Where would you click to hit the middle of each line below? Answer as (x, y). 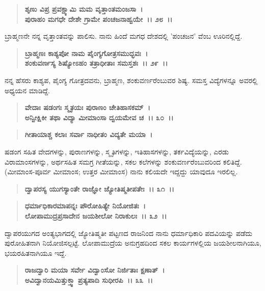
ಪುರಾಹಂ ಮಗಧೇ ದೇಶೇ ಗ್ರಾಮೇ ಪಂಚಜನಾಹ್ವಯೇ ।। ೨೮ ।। (99, 19)
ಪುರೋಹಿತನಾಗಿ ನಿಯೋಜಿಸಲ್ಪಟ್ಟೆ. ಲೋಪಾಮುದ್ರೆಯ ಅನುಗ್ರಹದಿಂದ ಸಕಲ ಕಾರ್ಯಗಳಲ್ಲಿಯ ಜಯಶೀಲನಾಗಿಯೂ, (133, 243)
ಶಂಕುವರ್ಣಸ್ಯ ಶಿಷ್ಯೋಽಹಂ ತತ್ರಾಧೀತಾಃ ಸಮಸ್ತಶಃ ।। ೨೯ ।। (96, 63)
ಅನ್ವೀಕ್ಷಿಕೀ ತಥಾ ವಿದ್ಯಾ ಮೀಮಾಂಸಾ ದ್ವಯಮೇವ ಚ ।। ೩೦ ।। (99, 117)
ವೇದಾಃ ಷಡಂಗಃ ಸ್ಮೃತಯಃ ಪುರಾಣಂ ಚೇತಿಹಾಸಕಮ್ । (87, 107)
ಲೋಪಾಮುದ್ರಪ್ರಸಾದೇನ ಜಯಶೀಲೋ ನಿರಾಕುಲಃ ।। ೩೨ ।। (96, 215)
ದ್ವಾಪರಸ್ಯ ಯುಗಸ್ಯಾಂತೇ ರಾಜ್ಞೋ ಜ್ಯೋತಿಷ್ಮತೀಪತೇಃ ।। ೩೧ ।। (99, 188)
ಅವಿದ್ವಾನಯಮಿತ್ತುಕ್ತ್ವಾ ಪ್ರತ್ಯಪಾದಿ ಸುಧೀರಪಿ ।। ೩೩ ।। (89, 280)
